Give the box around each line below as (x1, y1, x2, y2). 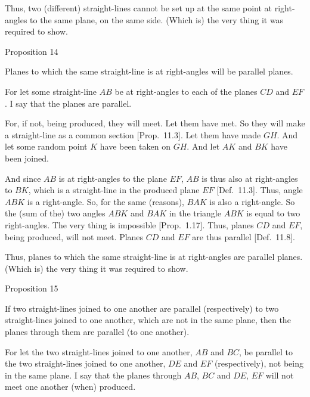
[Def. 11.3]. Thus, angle (216, 184, 303, 196)
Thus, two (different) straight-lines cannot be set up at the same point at (5, 2, 272, 14)
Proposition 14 (5, 45, 58, 57)
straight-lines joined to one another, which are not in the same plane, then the (5, 314, 291, 326)
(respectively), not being (214, 357, 303, 370)
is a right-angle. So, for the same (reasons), (27, 195, 184, 207)
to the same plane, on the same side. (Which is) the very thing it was (30, 13, 284, 26)
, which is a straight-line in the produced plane (28, 184, 200, 196)
